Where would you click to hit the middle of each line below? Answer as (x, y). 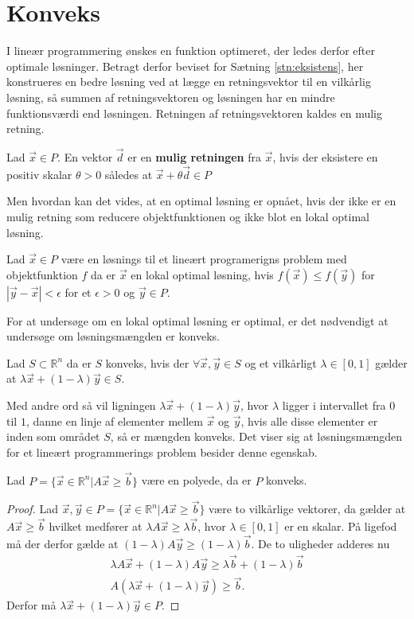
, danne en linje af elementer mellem (114, 420)
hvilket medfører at (96, 526)
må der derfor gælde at (62, 544)
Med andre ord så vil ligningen (81, 405)
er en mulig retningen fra (195, 156)
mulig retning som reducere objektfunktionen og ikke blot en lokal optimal (188, 216)
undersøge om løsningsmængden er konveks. (113, 336)
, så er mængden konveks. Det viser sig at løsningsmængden (256, 436)
